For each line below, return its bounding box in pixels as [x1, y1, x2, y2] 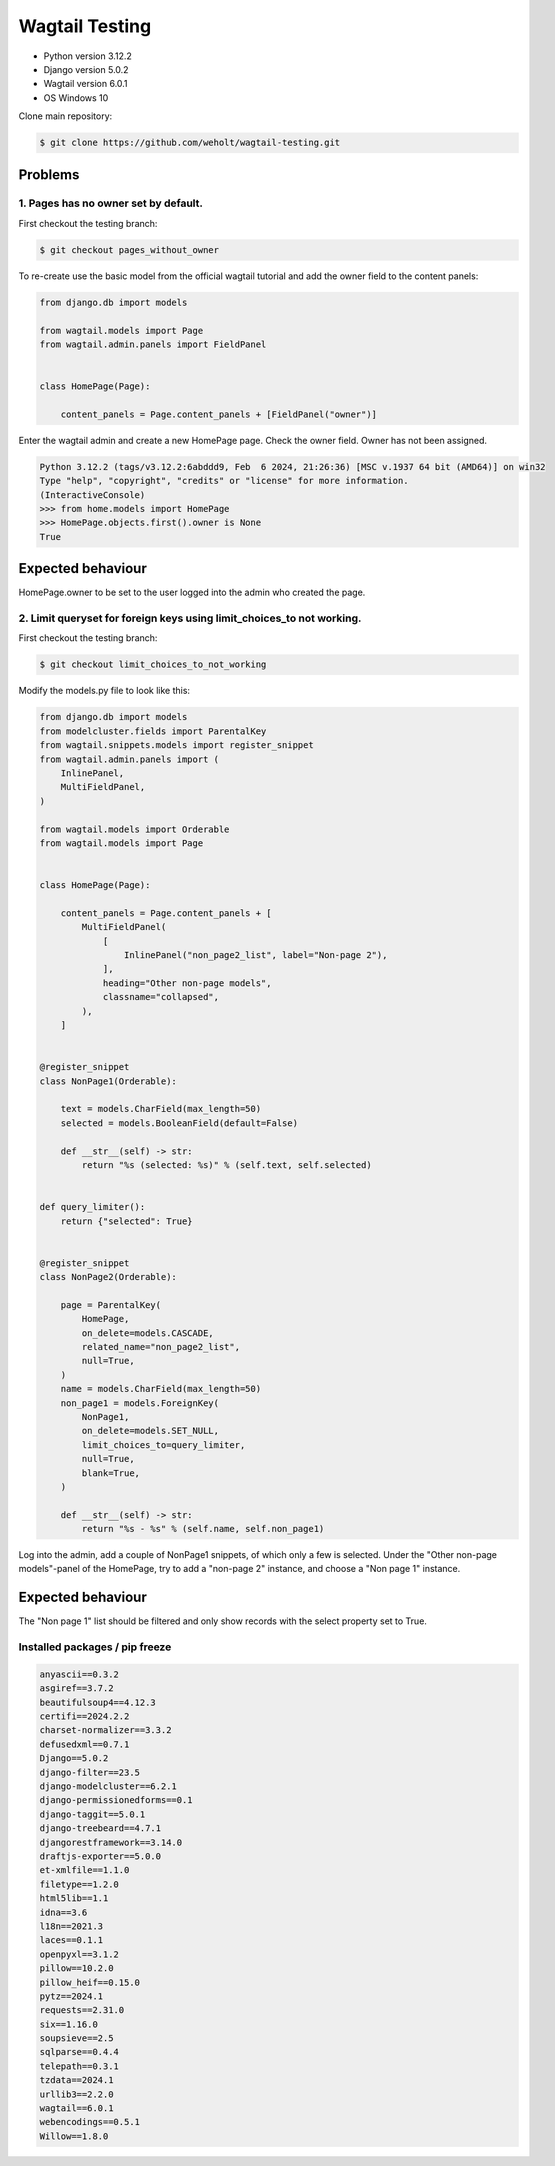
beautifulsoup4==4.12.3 [39, 1696, 157, 1708]
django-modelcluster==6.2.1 [39, 1781, 177, 1792]
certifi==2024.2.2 [39, 1711, 130, 1722]
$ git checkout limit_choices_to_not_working [39, 659, 267, 670]
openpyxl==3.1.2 [39, 1948, 120, 1960]
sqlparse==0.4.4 [39, 2046, 120, 2058]
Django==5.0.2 [39, 1753, 109, 1764]
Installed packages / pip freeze [18, 1640, 172, 1654]
